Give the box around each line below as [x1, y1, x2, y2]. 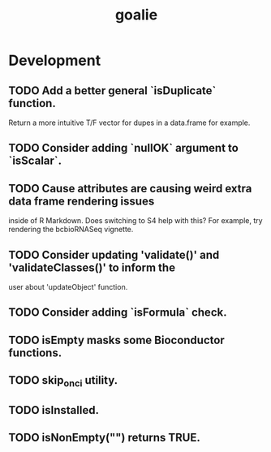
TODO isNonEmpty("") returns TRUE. [8, 431, 200, 445]
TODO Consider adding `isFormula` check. [8, 306, 227, 320]
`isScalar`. [8, 154, 62, 168]
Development [8, 51, 101, 70]
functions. [8, 346, 62, 359]
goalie [114, 6, 158, 24]
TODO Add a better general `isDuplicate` [8, 84, 217, 97]
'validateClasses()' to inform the [8, 260, 176, 274]
